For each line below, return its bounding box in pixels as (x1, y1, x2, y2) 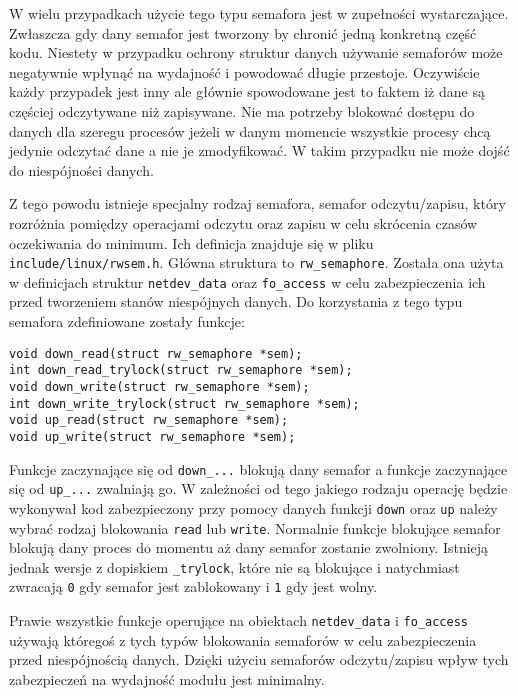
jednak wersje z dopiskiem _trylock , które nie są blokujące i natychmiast (9, 556, 460, 577)
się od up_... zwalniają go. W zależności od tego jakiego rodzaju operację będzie (9, 478, 508, 499)
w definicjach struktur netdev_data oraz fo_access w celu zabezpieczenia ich (9, 271, 486, 292)
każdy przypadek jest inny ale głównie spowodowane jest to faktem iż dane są (9, 81, 485, 102)
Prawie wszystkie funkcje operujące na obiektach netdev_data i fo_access (9, 610, 468, 631)
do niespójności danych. (9, 159, 154, 180)
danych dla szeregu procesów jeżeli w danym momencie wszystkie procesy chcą (9, 120, 491, 141)
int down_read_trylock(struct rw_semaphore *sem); (9, 363, 353, 378)
